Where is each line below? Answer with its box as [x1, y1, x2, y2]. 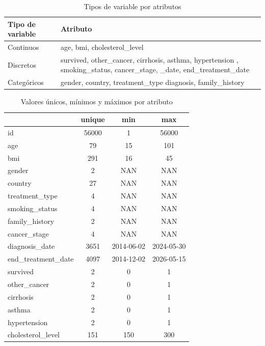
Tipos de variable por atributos [84, 1, 181, 11]
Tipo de [8, 18, 36, 29]
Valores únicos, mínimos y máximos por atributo [20, 96, 173, 107]
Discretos [8, 59, 36, 70]
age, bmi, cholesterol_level [61, 42, 144, 52]
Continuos [8, 42, 39, 52]
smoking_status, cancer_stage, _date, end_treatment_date [61, 64, 250, 75]
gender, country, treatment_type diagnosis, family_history [61, 77, 245, 88]
